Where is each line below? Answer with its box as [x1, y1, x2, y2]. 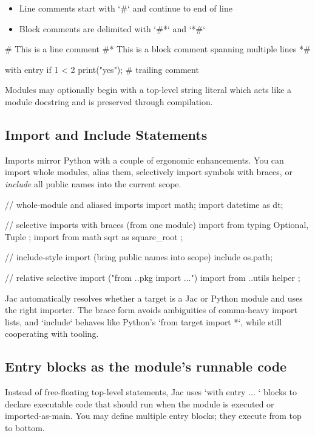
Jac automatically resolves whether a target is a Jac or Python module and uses [5, 291, 303, 304]
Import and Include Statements [5, 125, 208, 144]
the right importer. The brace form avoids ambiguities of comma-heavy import [5, 303, 297, 316]
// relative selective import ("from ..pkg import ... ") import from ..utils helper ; [5, 271, 300, 283]
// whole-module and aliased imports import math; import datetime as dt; [5, 198, 283, 210]
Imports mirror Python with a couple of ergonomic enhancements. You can [5, 153, 284, 166]
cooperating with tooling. [5, 327, 99, 340]
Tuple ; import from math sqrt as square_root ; [5, 230, 183, 243]
